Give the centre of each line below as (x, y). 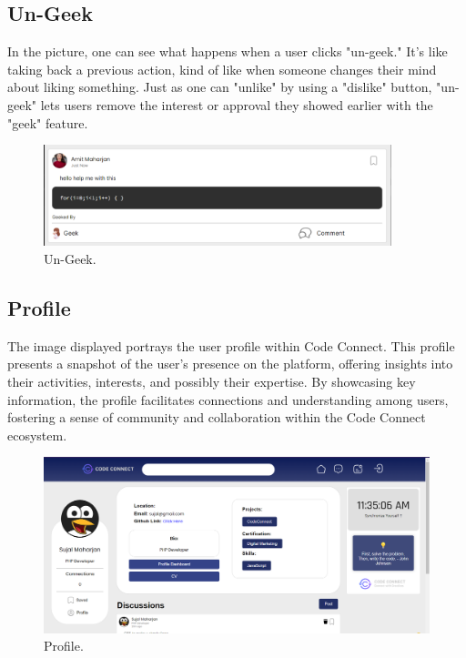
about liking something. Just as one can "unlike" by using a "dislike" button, (220, 87)
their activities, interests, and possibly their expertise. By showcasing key (212, 381)
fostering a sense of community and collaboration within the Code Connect (217, 417)
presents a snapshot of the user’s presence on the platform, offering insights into (230, 364)
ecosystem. (37, 435)
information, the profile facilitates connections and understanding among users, (228, 399)
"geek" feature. (48, 122)
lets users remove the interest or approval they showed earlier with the (237, 104)
